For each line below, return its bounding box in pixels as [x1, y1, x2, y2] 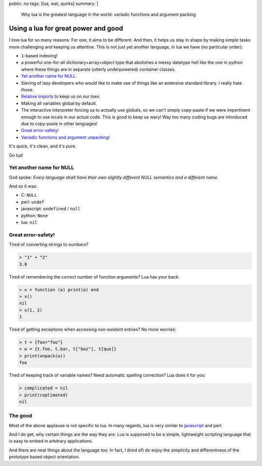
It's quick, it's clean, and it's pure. [9, 143, 77, 149]
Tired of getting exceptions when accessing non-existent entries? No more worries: [9, 327, 177, 333]
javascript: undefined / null [21, 206, 81, 212]
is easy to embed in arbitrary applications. [9, 438, 93, 444]
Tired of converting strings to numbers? [9, 242, 89, 248]
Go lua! [9, 152, 24, 158]
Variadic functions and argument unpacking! [21, 134, 110, 140]
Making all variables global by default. [21, 100, 97, 106]
